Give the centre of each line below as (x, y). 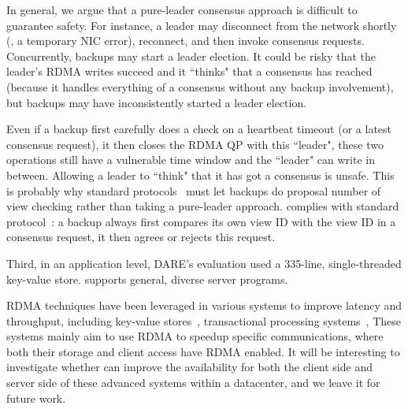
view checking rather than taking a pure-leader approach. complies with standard (203, 206)
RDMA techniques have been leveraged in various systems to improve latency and (204, 305)
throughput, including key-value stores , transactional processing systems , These (204, 320)
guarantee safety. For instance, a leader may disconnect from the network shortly (202, 25)
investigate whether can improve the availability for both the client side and (189, 367)
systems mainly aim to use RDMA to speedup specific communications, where (195, 336)
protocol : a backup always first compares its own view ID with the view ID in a (201, 221)
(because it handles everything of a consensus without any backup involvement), (200, 86)
